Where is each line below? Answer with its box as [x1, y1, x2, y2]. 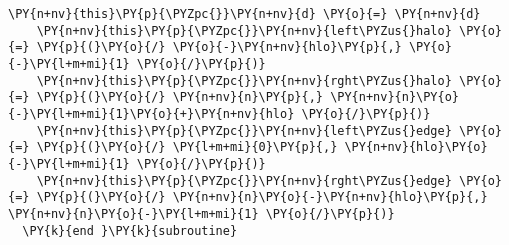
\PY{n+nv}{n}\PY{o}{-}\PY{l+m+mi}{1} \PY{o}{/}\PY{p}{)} [8, 206, 395, 221]
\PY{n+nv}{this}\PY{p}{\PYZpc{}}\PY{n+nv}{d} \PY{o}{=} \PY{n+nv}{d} [8, 7, 481, 21]
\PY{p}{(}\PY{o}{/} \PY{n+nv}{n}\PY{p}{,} [36, 90, 323, 105]
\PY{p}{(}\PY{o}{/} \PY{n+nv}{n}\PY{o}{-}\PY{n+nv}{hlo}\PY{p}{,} [36, 190, 488, 205]
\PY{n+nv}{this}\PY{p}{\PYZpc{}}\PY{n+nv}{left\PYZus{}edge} [36, 123, 452, 138]
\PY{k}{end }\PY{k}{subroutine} [22, 223, 238, 238]
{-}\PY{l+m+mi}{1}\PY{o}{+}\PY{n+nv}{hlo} [8, 106, 295, 121]
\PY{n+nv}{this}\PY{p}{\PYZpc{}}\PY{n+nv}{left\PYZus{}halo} [36, 23, 452, 38]
